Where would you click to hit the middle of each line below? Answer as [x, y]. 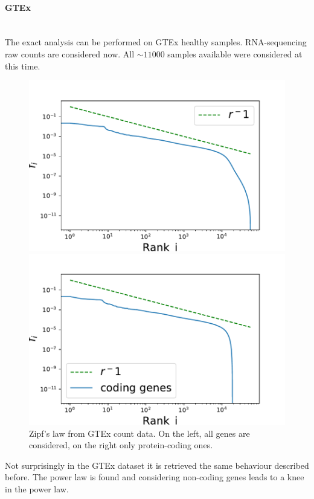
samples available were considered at [235, 53]
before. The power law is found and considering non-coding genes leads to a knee [155, 477]
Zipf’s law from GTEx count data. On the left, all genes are [139, 433]
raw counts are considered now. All [70, 53]
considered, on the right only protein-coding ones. [121, 445]
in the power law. [37, 489]
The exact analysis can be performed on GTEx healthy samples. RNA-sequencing [156, 42]
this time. [23, 66]
